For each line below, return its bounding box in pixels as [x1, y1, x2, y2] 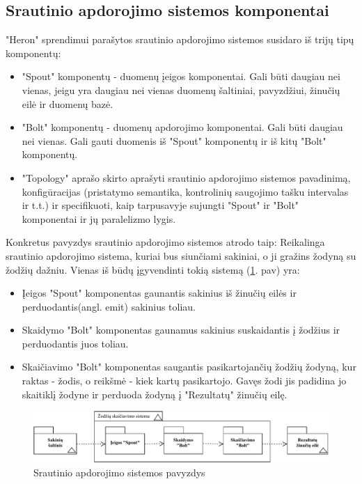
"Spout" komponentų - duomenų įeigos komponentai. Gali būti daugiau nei [22, 69, 340, 84]
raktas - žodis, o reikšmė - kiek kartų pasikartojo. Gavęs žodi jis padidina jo [22, 373, 347, 388]
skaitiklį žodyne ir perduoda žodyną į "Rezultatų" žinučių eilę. [22, 387, 288, 401]
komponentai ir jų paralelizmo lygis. [22, 211, 176, 226]
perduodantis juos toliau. [22, 336, 129, 350]
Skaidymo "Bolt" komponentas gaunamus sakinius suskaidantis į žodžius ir [22, 322, 340, 337]
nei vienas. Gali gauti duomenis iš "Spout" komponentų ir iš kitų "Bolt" [22, 133, 326, 148]
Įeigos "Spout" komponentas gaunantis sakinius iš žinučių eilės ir [22, 286, 297, 300]
